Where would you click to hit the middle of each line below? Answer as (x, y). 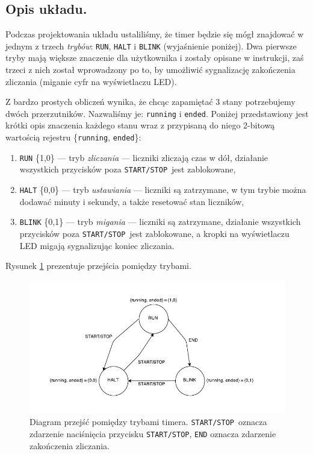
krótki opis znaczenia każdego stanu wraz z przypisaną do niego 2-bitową (140, 125)
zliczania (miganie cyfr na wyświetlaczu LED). (91, 81)
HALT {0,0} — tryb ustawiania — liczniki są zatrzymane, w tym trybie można (163, 190)
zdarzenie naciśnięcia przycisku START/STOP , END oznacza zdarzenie (153, 434)
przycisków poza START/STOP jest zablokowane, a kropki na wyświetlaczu (154, 233)
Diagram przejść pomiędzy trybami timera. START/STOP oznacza (148, 422)
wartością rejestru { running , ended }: (73, 137)
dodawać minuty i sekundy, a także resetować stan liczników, (132, 201)
